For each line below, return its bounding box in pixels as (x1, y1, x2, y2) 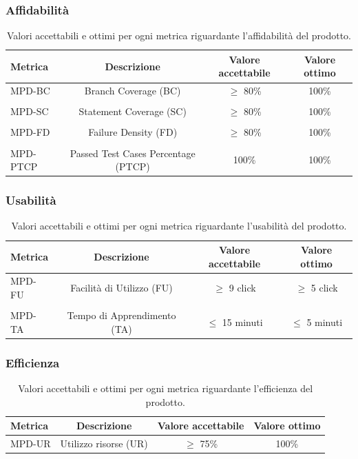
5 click (310, 280, 338, 295)
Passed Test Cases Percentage (70, 145, 196, 160)
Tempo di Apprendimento (67, 308, 176, 323)
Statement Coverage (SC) (78, 104, 187, 119)
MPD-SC (10, 104, 49, 119)
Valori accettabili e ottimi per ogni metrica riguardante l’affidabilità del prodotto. (6, 28, 351, 43)
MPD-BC (10, 83, 50, 98)
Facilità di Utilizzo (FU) (70, 280, 173, 295)
